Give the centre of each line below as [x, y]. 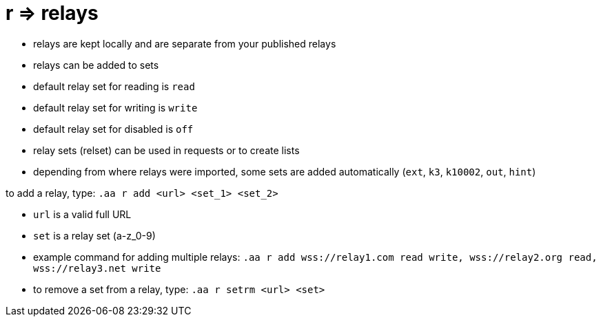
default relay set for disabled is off [113, 129]
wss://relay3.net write [97, 268]
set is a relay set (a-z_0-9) [94, 235]
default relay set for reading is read [114, 86]
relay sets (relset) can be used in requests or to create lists [166, 150]
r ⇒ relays [52, 13]
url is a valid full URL [82, 214]
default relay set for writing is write [115, 107]
